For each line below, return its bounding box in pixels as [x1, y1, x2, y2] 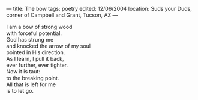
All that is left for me [6, 81, 56, 88]
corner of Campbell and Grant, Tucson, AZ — [6, 11, 118, 19]
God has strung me [6, 36, 54, 43]
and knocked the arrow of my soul [6, 42, 91, 49]
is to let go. [6, 87, 34, 94]
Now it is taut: [6, 68, 41, 75]
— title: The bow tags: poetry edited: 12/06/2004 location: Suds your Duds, [6, 5, 192, 12]
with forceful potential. [6, 30, 62, 37]
